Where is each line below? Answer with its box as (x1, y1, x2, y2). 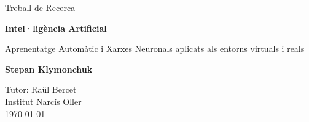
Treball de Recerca (5, 1, 76, 13)
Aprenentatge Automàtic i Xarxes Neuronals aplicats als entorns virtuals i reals (5, 42, 305, 55)
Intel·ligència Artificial (5, 21, 107, 34)
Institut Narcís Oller (5, 95, 82, 107)
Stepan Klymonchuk (5, 62, 93, 75)
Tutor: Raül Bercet (5, 83, 77, 96)
